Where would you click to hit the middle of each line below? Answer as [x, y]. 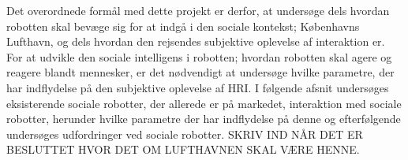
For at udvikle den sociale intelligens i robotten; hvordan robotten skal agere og [199, 56]
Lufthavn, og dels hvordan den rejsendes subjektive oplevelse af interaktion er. [196, 41]
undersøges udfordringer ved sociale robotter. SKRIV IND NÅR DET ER [185, 134]
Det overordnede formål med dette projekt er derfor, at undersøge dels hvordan [198, 10]
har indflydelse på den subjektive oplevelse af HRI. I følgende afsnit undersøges [198, 87]
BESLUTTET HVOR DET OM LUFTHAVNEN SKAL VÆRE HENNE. [183, 149]
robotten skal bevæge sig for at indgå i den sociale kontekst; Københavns [183, 26]
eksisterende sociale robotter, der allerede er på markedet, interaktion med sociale [204, 103]
